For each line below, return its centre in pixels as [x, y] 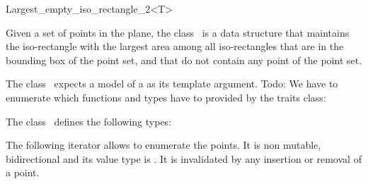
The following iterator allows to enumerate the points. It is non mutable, [163, 145]
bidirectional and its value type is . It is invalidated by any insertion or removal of [184, 158]
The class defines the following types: [89, 121]
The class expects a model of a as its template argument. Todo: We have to [172, 84]
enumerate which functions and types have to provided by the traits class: [166, 97]
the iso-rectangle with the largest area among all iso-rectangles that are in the [175, 46]
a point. [23, 172]
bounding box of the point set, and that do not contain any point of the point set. [184, 60]
